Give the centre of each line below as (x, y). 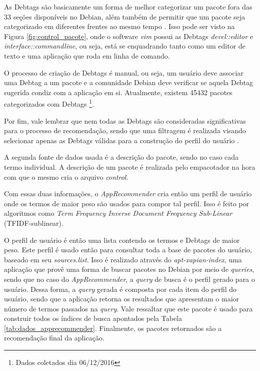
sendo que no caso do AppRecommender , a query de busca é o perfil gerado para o (129, 279)
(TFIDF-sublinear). (34, 223)
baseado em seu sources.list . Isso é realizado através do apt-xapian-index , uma (123, 259)
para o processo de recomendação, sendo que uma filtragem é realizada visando (125, 130)
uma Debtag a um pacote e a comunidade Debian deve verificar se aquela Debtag (129, 82)
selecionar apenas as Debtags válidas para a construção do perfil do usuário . (121, 140)
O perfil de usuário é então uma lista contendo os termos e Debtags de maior (122, 240)
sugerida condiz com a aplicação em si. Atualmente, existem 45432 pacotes (118, 92)
